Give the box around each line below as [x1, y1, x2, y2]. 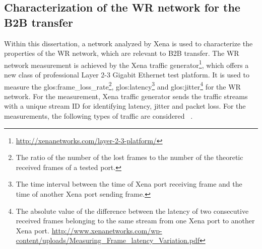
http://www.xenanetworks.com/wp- [51, 225, 162, 235]
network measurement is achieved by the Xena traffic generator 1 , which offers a [4, 58, 249, 70]
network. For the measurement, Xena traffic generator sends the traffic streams [4, 91, 248, 101]
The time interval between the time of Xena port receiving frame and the [16, 179, 242, 189]
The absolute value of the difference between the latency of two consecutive [16, 205, 249, 216]
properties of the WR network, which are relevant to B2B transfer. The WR [4, 48, 239, 58]
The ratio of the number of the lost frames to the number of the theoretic [16, 152, 243, 162]
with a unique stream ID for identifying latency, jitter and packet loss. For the [4, 101, 246, 111]
